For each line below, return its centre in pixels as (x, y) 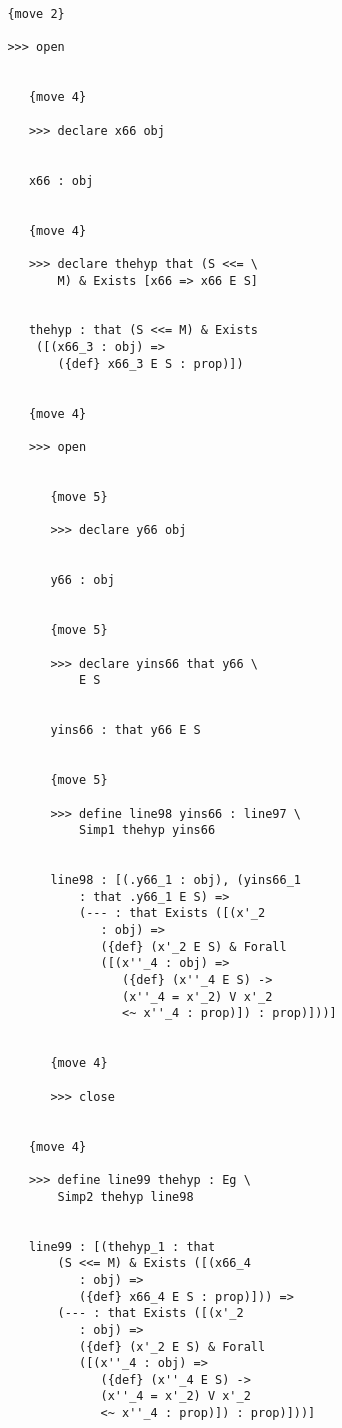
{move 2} (36, 14)
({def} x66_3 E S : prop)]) (150, 363)
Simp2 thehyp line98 (125, 1196)
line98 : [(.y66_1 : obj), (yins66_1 (175, 880)
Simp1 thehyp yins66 (147, 830)
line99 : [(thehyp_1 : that (122, 1246)
